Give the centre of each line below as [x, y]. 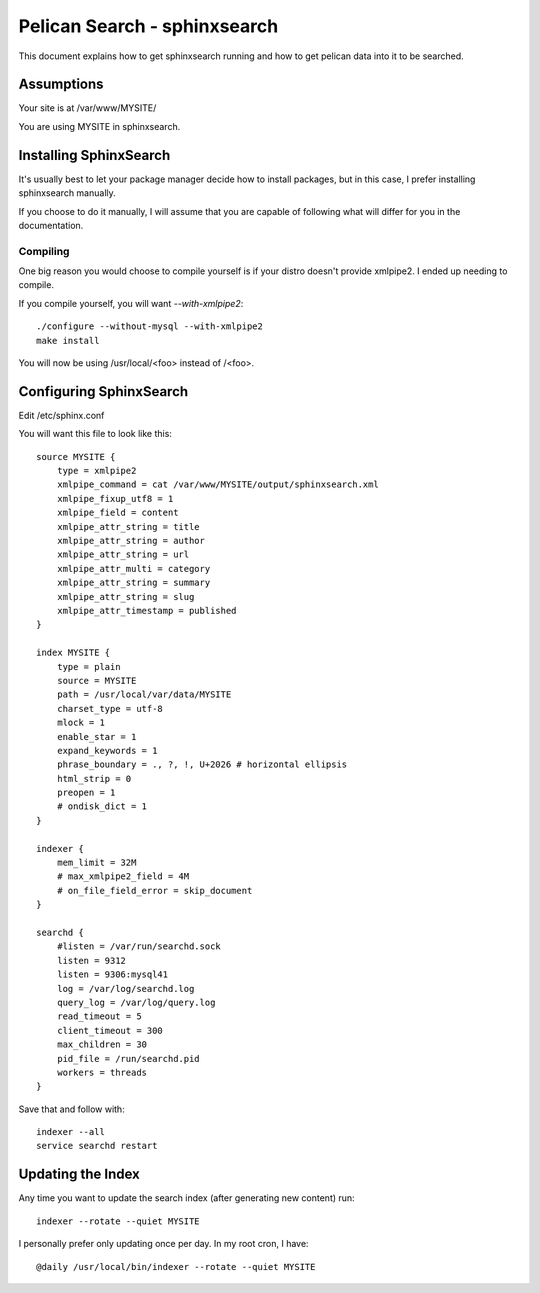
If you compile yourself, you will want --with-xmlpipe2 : [131, 303]
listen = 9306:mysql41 [112, 974]
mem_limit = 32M [96, 863]
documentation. [51, 225]
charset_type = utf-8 [110, 708]
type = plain [88, 666]
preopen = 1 [86, 793]
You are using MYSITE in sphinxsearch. [99, 126]
